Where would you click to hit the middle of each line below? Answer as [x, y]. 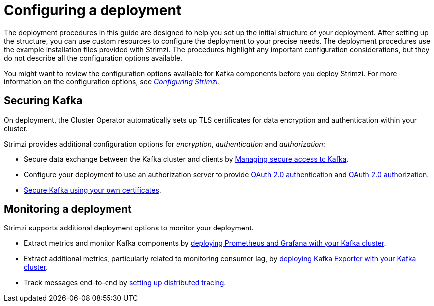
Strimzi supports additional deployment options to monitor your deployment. [129, 228]
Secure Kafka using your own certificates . [93, 190]
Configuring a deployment [93, 10]
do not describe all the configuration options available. [93, 58]
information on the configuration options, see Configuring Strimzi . [112, 81]
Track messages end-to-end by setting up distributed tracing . [125, 283]
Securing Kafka [43, 101]
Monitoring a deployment [68, 209]
